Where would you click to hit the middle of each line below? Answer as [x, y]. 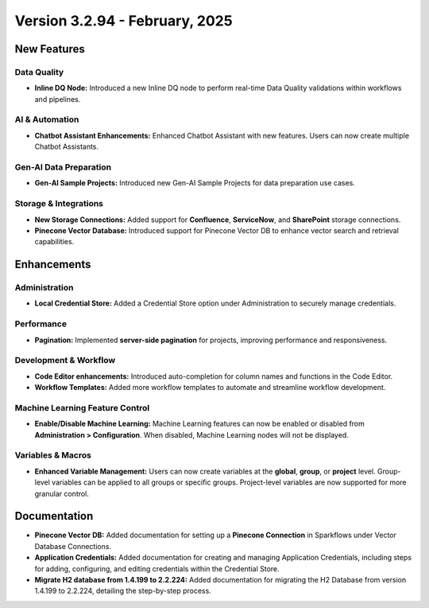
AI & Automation [47, 119]
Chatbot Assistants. [67, 146]
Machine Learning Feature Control [82, 407]
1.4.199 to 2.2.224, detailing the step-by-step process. [123, 591]
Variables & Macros [53, 455]
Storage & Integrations [59, 204]
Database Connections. [73, 546]
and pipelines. [58, 99]
